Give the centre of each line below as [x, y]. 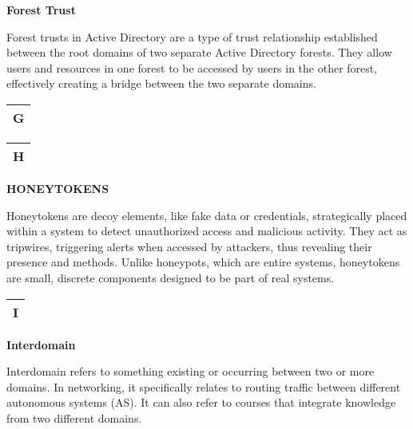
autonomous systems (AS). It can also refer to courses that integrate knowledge [201, 402]
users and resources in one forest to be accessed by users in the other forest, [192, 67]
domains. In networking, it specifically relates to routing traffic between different [204, 386]
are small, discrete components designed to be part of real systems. [171, 277]
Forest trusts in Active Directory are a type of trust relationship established [192, 36]
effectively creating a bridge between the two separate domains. [161, 83]
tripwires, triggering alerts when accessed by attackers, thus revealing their [189, 246]
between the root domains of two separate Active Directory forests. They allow [199, 52]
